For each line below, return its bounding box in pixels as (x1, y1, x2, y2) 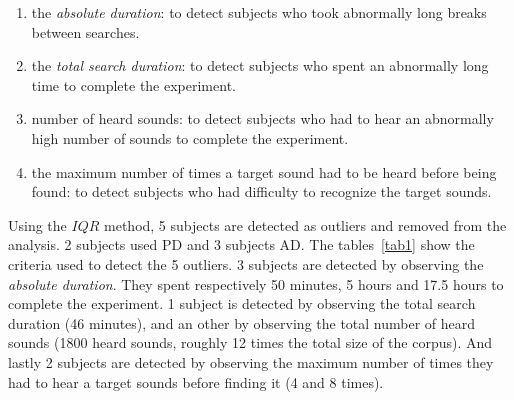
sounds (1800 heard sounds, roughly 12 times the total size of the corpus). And (8, 332, 493, 353)
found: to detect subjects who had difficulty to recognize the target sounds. (31, 181, 492, 202)
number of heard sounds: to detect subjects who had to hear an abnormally (31, 108, 494, 129)
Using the (8, 214, 67, 235)
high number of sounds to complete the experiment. (31, 127, 349, 148)
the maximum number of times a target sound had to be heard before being (31, 161, 497, 182)
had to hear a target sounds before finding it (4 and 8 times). (8, 371, 384, 392)
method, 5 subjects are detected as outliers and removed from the (104, 214, 507, 235)
